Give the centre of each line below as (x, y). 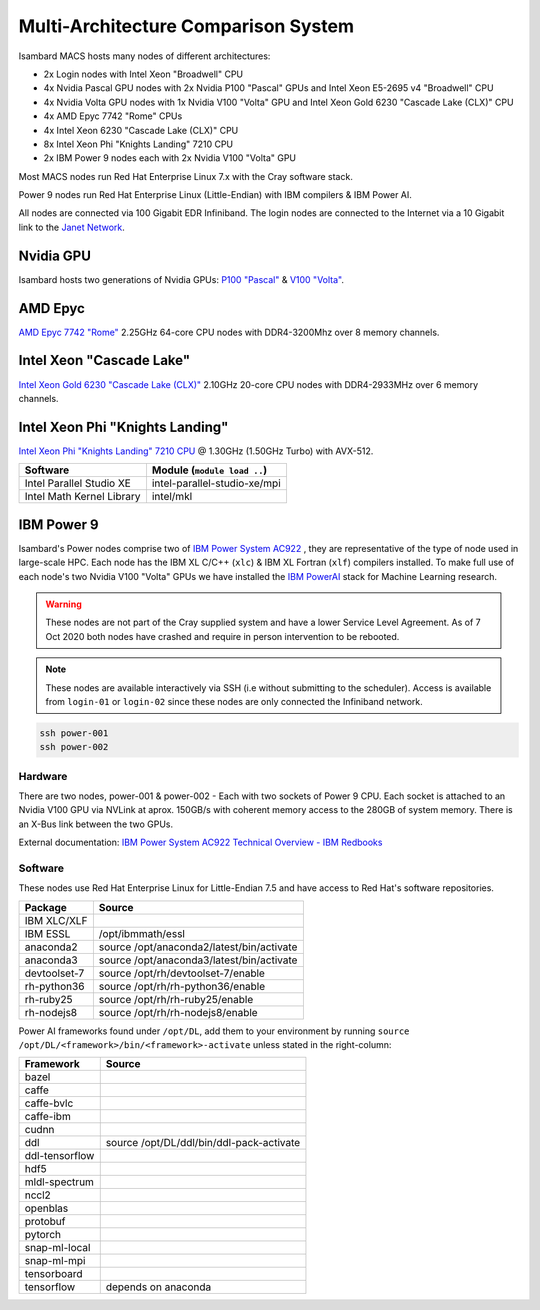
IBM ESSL (47, 933)
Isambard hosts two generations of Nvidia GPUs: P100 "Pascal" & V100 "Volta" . (181, 279)
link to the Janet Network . (71, 227)
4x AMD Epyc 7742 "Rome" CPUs (113, 116)
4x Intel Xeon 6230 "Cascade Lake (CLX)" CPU (141, 130)
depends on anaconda (158, 1287)
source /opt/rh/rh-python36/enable (182, 986)
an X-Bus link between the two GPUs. (96, 824)
